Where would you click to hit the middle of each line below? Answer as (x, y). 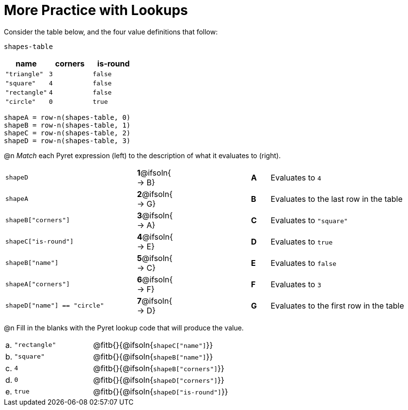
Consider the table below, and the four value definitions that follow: (111, 32)
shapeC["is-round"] (39, 242)
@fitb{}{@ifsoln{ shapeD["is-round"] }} (161, 391)
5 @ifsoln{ (155, 258)
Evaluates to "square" (309, 220)
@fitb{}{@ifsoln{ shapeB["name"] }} (153, 356)
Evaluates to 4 (296, 177)
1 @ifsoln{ (154, 172)
